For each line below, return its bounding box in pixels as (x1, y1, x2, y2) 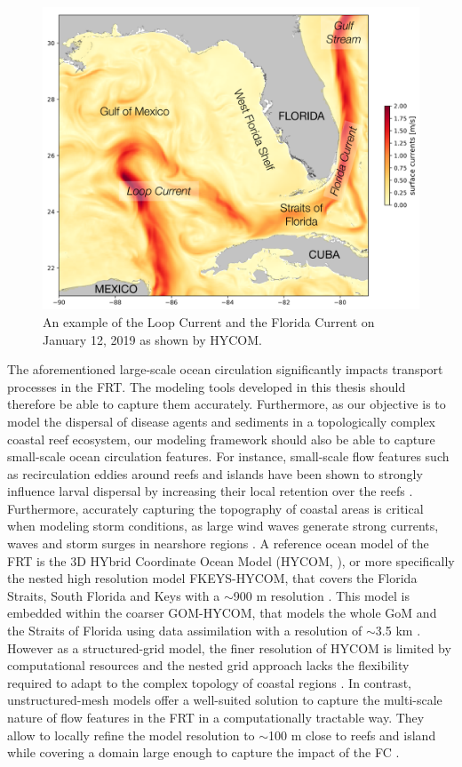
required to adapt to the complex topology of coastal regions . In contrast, (7, 673, 412, 691)
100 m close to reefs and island (268, 725, 436, 744)
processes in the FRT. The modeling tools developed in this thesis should (7, 377, 406, 395)
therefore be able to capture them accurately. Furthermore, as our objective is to (7, 395, 446, 413)
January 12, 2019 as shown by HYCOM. (43, 330, 262, 348)
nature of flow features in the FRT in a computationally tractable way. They (7, 708, 425, 727)
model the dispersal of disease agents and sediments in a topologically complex (7, 411, 435, 430)
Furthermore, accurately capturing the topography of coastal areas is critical (7, 499, 424, 517)
